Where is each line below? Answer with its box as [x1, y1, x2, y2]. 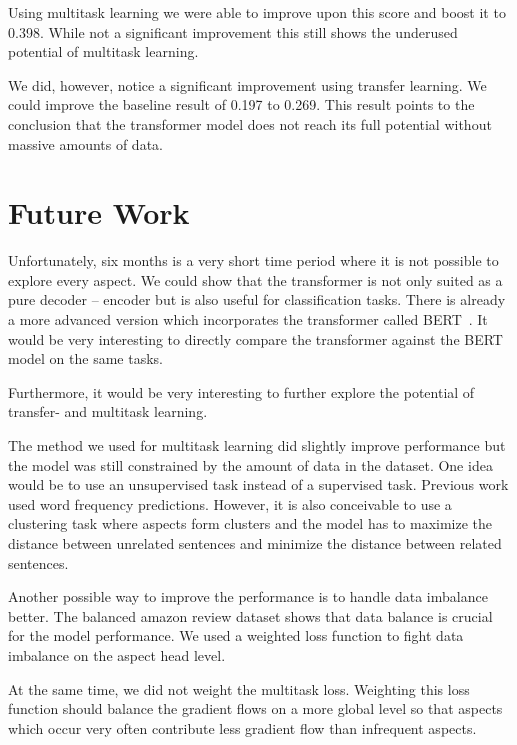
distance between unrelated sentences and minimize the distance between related [8, 533, 502, 553]
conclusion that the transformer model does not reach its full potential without [8, 113, 492, 134]
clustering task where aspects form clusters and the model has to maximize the [8, 513, 493, 534]
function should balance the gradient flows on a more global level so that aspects [8, 698, 503, 719]
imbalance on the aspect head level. [8, 644, 226, 665]
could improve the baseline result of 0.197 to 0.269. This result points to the [8, 94, 475, 115]
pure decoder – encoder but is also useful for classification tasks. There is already [8, 289, 506, 310]
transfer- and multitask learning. [8, 401, 208, 422]
